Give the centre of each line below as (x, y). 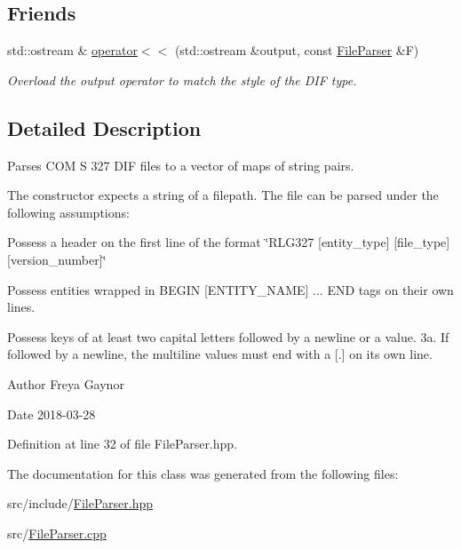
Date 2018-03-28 (52, 414)
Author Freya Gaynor (66, 383)
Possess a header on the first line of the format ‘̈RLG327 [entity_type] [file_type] (229, 242)
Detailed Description (104, 127)
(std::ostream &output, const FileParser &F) (297, 50)
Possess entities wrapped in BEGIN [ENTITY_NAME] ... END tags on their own (230, 289)
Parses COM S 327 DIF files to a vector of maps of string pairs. (181, 165)
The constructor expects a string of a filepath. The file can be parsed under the (223, 195)
